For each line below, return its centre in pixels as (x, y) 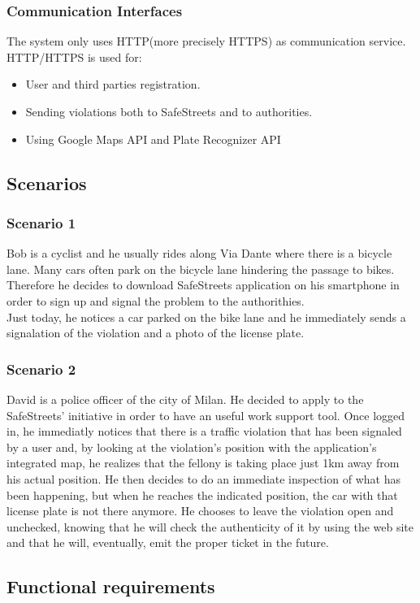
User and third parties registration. (113, 84)
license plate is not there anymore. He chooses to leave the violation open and (200, 511)
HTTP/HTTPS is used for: (74, 56)
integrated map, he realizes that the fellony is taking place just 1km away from (203, 463)
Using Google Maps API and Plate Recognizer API (153, 139)
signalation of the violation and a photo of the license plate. (156, 333)
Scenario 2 (41, 369)
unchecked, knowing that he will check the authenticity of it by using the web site (210, 526)
